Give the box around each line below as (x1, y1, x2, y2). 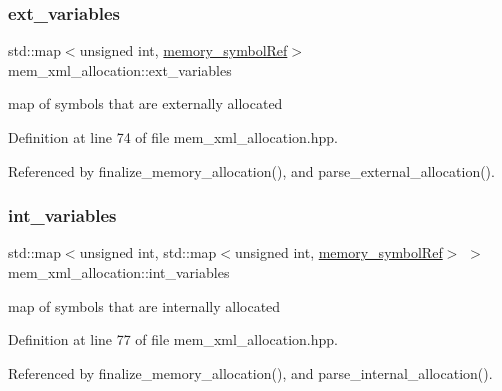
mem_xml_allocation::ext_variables (8, 59, 232, 80)
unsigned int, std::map (79, 242, 217, 263)
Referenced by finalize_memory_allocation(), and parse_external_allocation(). (8, 160, 495, 181)
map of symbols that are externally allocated (8, 93, 283, 114)
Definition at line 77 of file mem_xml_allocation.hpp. (8, 329, 339, 350)
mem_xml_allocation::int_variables (8, 262, 230, 282)
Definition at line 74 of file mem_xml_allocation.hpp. (8, 127, 339, 147)
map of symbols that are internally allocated (8, 295, 281, 316)
